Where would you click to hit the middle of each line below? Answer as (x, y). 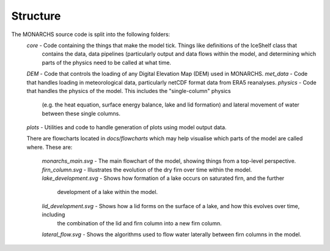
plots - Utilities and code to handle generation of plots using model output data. (127, 127)
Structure (36, 16)
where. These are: (50, 147)
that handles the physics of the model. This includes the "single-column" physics (129, 91)
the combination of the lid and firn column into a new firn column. (140, 223)
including (53, 215)
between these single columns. (81, 113)
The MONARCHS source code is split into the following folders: (91, 34)
